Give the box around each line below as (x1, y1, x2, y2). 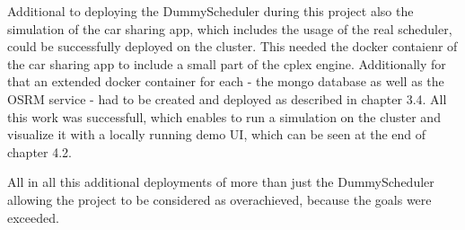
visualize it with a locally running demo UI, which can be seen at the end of (7, 125, 426, 144)
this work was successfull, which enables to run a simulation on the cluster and (7, 107, 441, 126)
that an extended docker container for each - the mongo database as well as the (7, 72, 444, 91)
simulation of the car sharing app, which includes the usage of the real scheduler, (7, 19, 452, 38)
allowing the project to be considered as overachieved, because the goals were (7, 190, 432, 208)
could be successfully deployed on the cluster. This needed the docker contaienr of (7, 37, 458, 56)
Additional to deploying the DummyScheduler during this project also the (7, 2, 414, 20)
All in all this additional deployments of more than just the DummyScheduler (7, 172, 434, 191)
